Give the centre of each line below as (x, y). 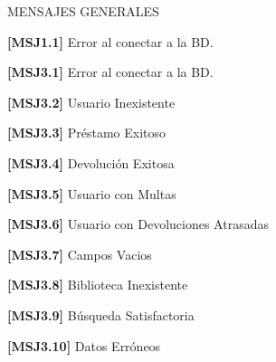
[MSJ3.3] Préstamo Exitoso (87, 133)
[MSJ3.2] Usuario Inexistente (91, 102)
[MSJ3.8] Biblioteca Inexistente (98, 285)
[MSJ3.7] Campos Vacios (80, 254)
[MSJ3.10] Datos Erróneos (84, 345)
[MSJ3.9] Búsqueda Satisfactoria (101, 314)
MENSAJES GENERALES (83, 11)
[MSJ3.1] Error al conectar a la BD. (110, 72)
